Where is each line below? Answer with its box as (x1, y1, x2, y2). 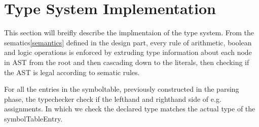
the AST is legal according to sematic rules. (4, 67, 140, 77)
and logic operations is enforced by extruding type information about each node (4, 47, 252, 57)
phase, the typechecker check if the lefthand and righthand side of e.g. (4, 93, 221, 104)
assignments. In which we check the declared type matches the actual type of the (4, 103, 255, 114)
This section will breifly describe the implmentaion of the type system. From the (4, 27, 254, 38)
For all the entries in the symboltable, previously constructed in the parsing (4, 84, 239, 94)
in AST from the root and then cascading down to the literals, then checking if (4, 56, 249, 67)
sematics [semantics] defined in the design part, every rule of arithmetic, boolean (4, 37, 252, 47)
